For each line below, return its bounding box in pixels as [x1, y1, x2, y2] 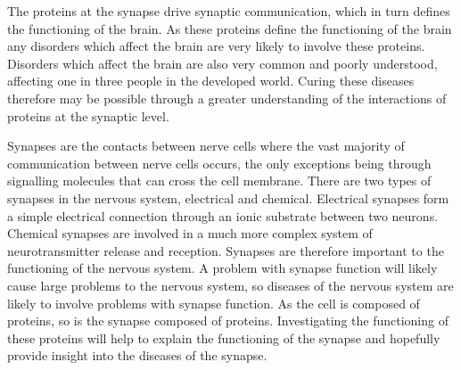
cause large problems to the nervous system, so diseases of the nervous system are [7, 275, 454, 294]
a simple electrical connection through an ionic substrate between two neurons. [7, 206, 439, 225]
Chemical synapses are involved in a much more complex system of [7, 224, 373, 243]
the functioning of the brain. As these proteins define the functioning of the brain [7, 19, 452, 37]
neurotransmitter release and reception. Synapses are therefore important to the [7, 241, 444, 259]
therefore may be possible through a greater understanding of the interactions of [7, 88, 447, 107]
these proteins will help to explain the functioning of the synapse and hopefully [7, 328, 440, 347]
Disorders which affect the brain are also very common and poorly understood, [7, 53, 438, 72]
